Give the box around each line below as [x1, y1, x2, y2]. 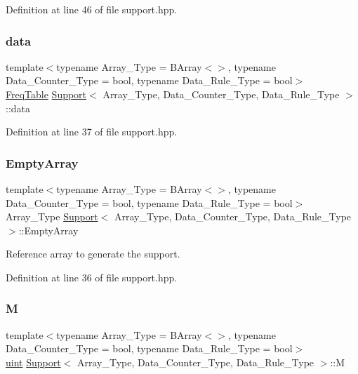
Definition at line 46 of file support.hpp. [6, 2, 178, 16]
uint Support [6, 354, 61, 369]
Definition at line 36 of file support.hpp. [6, 269, 178, 284]
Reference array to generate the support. [6, 246, 180, 261]
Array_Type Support [6, 209, 98, 224]
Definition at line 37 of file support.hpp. [6, 124, 178, 139]
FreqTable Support [6, 87, 87, 101]
